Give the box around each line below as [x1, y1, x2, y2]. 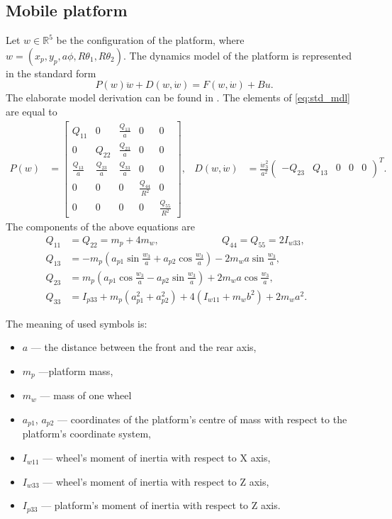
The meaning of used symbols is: [6, 316, 147, 330]
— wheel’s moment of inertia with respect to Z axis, [43, 474, 269, 489]
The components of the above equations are [6, 219, 195, 234]
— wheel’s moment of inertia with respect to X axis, [43, 450, 271, 465]
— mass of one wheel [40, 388, 132, 403]
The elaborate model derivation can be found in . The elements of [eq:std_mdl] [6, 90, 350, 105]
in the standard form [6, 65, 96, 80]
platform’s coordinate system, [22, 426, 151, 441]
